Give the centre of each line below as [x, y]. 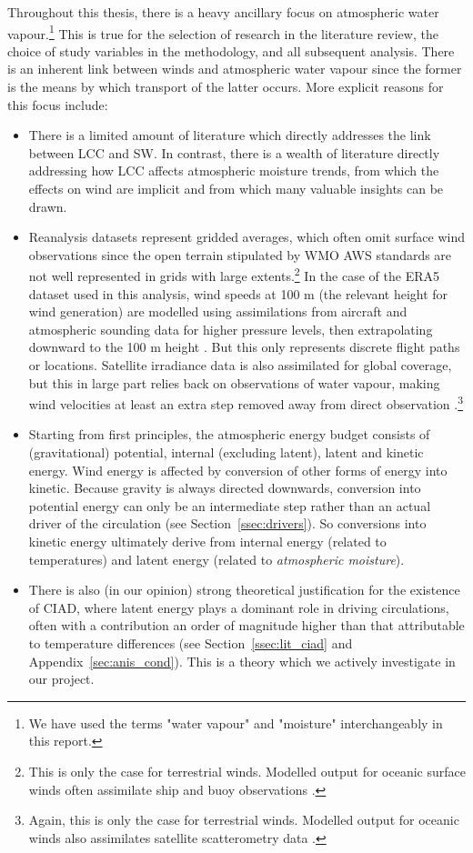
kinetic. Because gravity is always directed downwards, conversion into [225, 488]
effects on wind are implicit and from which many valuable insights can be [236, 188]
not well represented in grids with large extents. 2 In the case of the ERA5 [234, 275]
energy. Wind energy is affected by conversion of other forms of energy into [238, 470]
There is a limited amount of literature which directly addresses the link [230, 135]
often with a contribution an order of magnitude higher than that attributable [247, 625]
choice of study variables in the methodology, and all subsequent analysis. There [231, 50]
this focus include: [58, 104]
